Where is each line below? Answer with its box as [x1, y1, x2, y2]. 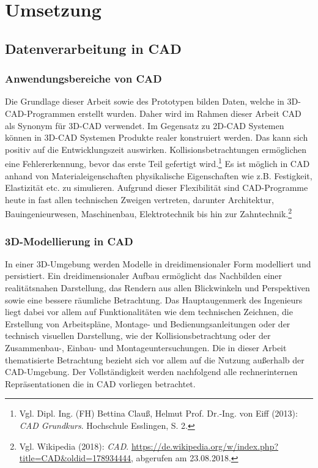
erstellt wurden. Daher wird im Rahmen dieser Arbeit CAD [78, 106, 301, 119]
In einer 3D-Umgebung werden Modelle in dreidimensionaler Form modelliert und [5, 257, 311, 270]
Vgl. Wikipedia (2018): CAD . [19, 439, 129, 452]
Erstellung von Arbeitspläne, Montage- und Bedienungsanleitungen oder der [5, 317, 290, 330]
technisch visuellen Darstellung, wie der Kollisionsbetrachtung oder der [5, 329, 271, 342]
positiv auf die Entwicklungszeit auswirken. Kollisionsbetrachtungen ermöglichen [5, 143, 307, 155]
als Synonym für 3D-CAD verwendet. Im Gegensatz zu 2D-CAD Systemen [5, 119, 284, 132]
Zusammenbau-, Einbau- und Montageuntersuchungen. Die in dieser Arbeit [5, 341, 287, 354]
